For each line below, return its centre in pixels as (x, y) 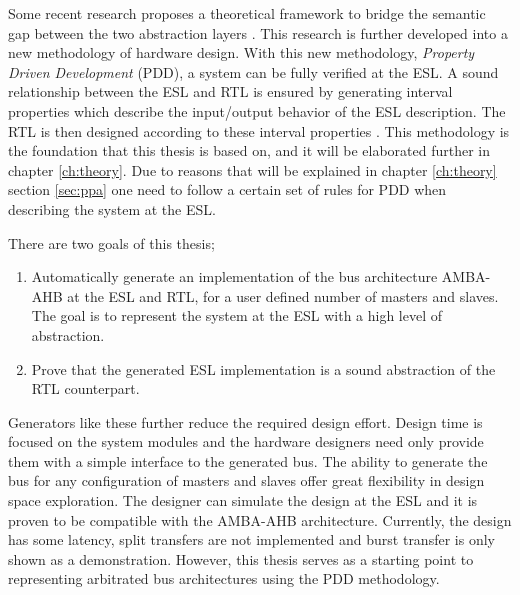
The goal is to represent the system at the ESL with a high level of (237, 315)
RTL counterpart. (85, 388)
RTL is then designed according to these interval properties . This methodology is (259, 130)
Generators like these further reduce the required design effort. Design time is (245, 421)
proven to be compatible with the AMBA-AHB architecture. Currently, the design (260, 519)
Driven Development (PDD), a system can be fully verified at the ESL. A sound (253, 71)
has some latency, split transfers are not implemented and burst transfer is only (251, 539)
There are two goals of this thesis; (111, 242)
